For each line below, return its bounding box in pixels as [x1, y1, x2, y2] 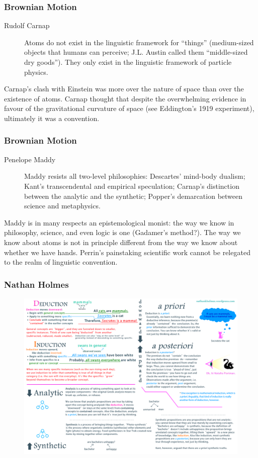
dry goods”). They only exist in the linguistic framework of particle [24, 57, 232, 67]
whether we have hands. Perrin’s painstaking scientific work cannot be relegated [4, 247, 250, 257]
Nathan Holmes [4, 278, 69, 290]
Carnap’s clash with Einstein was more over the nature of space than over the [4, 83, 244, 94]
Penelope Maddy [4, 154, 56, 164]
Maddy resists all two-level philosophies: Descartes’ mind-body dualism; [24, 171, 245, 181]
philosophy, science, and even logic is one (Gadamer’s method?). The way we [4, 227, 241, 238]
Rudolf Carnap [4, 20, 50, 31]
